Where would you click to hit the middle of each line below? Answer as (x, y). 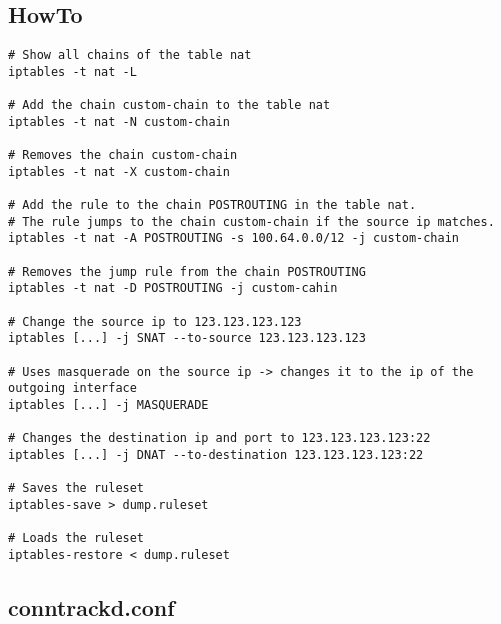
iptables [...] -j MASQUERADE (108, 404)
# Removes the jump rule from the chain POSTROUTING (187, 271)
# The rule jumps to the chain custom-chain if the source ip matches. (251, 221)
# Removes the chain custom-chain (123, 155)
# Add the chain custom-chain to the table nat (169, 105)
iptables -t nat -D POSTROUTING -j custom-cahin (173, 288)
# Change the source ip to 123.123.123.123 (155, 321)
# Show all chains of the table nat (130, 55)
